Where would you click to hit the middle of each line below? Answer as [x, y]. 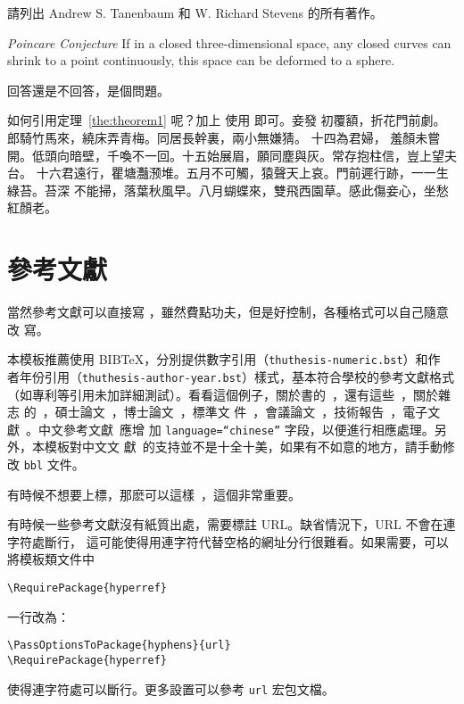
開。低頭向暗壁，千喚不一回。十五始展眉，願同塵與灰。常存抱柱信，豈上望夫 [232, 155]
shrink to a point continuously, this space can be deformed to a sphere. [201, 60]
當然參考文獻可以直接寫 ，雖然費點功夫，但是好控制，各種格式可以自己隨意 [228, 312]
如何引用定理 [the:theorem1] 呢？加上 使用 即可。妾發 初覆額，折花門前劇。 [227, 120]
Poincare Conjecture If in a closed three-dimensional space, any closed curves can [229, 42]
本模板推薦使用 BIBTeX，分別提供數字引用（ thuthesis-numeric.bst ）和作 [224, 359]
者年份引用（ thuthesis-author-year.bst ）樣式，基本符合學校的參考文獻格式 [231, 376]
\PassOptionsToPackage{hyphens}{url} [119, 646]
